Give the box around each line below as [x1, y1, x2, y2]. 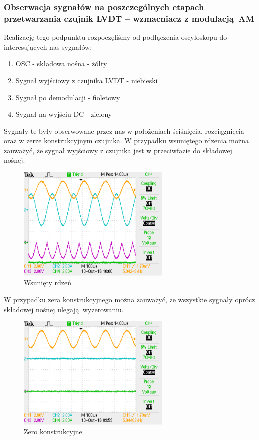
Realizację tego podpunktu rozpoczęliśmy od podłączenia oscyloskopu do [4, 32, 227, 42]
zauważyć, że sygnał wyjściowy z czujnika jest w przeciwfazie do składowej [4, 145, 232, 155]
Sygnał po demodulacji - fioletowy [15, 92, 120, 102]
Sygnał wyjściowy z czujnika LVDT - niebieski [15, 75, 158, 85]
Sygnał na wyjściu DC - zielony [15, 109, 112, 119]
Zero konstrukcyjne [24, 426, 82, 437]
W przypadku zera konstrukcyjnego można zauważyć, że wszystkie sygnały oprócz [4, 294, 255, 304]
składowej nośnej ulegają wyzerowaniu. [4, 304, 124, 314]
